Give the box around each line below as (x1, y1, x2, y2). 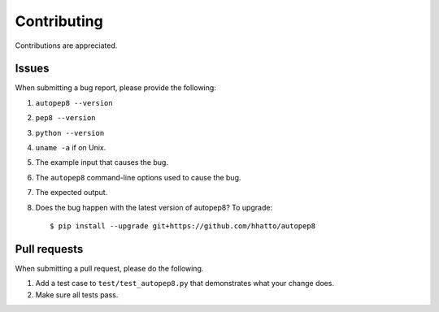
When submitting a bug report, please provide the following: (15, 83, 217, 93)
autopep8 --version (35, 98, 113, 107)
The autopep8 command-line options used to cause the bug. (35, 172, 241, 182)
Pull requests (15, 242, 84, 256)
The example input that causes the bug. (35, 158, 168, 167)
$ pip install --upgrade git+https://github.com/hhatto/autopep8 (50, 221, 316, 231)
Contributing (15, 12, 103, 30)
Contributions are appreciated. (15, 41, 118, 50)
